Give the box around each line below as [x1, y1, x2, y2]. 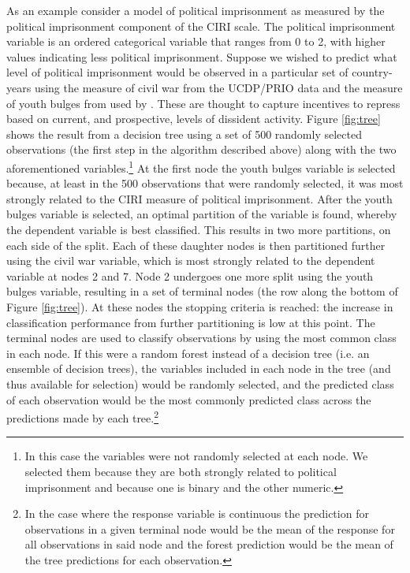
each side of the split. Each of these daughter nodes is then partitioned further [6, 236, 386, 253]
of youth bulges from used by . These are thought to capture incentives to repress [6, 95, 401, 111]
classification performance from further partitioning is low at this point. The [6, 314, 375, 330]
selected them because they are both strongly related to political [24, 463, 337, 479]
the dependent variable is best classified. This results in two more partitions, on [6, 221, 391, 237]
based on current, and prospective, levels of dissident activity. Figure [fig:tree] [6, 110, 381, 127]
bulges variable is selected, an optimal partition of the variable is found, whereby [6, 206, 397, 222]
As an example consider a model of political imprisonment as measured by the [6, 2, 385, 18]
